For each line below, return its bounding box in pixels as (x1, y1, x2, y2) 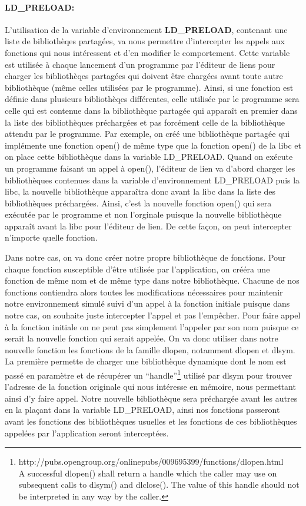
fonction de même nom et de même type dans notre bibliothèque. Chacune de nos (5, 274, 300, 287)
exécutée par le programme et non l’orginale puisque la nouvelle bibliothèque (5, 208, 282, 221)
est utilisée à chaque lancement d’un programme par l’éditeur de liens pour (5, 58, 275, 70)
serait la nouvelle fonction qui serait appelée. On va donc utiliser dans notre (5, 332, 278, 344)
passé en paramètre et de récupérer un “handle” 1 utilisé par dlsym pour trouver (5, 367, 292, 381)
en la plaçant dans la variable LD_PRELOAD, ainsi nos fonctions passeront (5, 403, 280, 416)
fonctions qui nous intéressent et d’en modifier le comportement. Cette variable (5, 46, 290, 58)
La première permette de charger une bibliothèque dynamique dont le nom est (5, 355, 287, 367)
